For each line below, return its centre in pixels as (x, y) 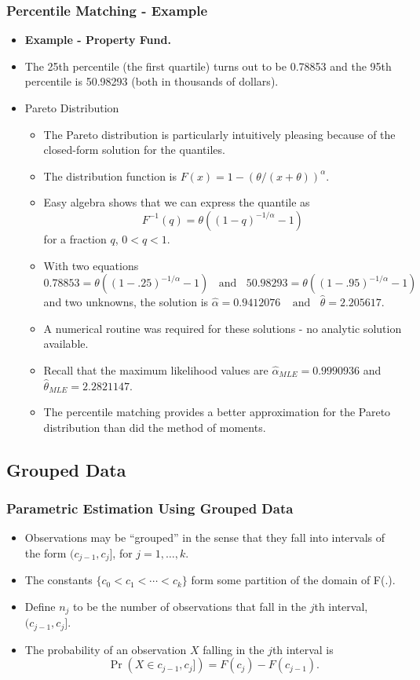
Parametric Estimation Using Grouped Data (150, 508)
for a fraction (75, 238)
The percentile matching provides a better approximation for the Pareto (217, 412)
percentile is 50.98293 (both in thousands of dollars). (152, 81)
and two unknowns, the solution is (126, 302)
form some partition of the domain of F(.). (293, 580)
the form (46, 552)
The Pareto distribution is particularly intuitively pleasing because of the (219, 134)
